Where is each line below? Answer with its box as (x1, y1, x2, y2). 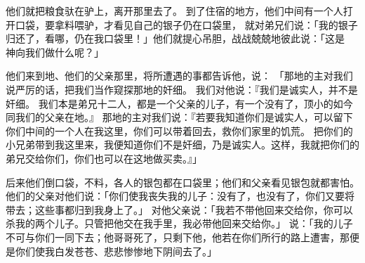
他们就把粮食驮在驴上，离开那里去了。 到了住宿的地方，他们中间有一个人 (6, 4, 343, 18)
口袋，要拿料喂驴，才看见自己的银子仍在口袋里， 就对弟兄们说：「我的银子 (15, 17, 358, 32)
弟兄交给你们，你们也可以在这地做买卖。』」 (6, 150, 202, 165)
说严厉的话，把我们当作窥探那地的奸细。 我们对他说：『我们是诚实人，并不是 (6, 82, 358, 96)
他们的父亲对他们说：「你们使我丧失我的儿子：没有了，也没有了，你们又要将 (6, 188, 354, 203)
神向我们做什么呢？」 (6, 44, 104, 59)
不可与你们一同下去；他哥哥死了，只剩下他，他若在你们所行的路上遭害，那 (6, 229, 350, 244)
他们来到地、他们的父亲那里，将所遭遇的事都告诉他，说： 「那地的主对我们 (6, 68, 353, 83)
